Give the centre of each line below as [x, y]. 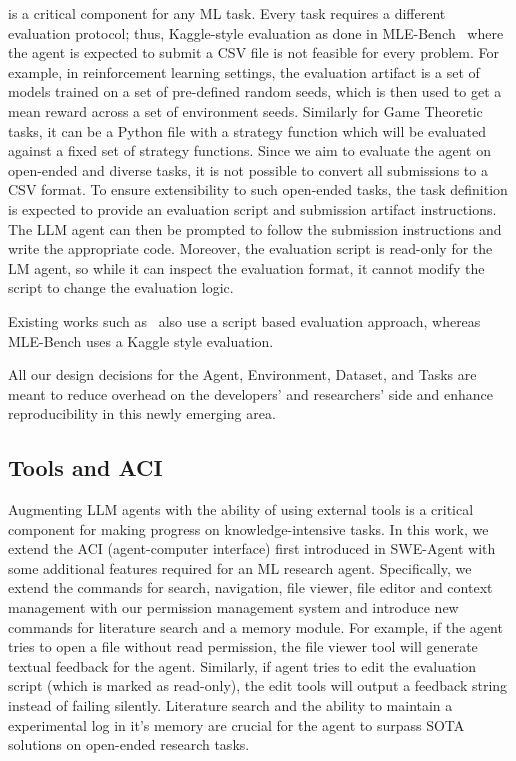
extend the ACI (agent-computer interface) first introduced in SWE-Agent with [252, 548]
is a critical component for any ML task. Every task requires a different [227, 13]
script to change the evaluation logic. [121, 287]
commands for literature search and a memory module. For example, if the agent [255, 626]
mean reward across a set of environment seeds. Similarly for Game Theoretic [245, 110]
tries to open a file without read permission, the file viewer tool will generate [243, 646]
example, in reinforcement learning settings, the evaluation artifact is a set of [244, 71]
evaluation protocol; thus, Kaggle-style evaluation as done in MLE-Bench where [256, 32]
